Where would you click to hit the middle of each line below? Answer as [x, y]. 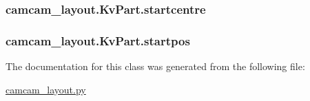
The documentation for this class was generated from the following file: [155, 66]
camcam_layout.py [46, 89]
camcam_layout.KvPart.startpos [98, 40]
